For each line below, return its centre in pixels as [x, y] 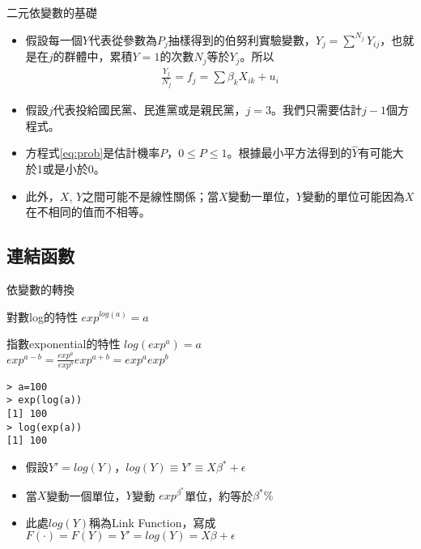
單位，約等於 [219, 495]
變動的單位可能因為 [353, 196]
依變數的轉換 [40, 289]
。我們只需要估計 [317, 109]
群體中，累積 [98, 56]
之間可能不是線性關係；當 [151, 196]
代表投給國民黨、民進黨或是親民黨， [149, 109]
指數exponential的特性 [64, 344]
